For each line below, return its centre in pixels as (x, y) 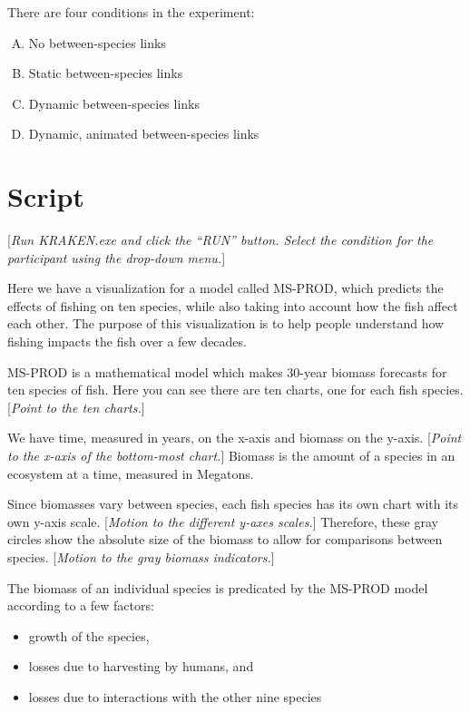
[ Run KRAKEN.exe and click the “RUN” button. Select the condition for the (220, 240)
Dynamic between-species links (114, 103)
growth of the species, (89, 635)
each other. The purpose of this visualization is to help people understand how (226, 323)
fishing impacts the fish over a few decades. (127, 341)
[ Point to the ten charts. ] (76, 407)
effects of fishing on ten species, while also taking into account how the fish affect (233, 305)
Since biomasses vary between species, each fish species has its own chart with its (233, 504)
